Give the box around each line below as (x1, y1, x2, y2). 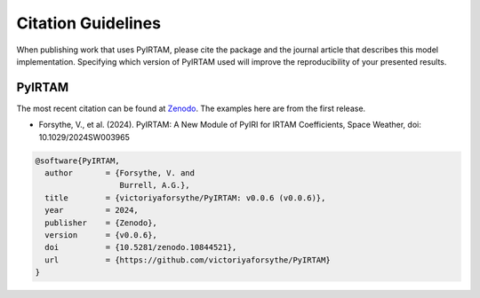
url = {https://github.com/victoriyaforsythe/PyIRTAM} (44, 255, 331, 265)
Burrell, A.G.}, (119, 180, 190, 191)
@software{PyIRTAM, (35, 155, 120, 166)
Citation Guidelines (16, 13, 162, 33)
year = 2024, (44, 205, 140, 216)
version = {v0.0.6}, (44, 230, 157, 239)
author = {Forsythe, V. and (44, 169, 196, 177)
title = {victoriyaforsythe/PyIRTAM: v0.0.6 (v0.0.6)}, (44, 192, 326, 203)
